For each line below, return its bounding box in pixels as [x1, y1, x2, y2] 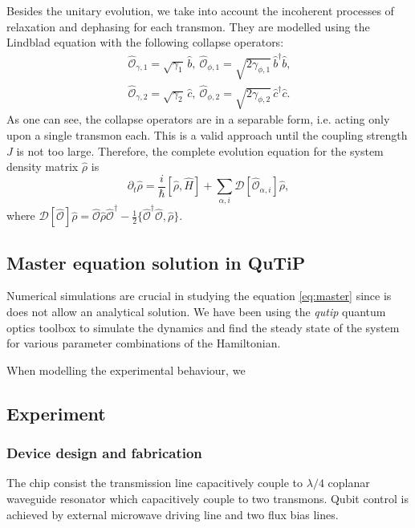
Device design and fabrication [6, 443, 202, 463]
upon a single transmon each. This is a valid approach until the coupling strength [6, 126, 408, 143]
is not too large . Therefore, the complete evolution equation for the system [16, 142, 384, 159]
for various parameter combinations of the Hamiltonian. [6, 335, 281, 351]
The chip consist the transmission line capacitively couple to [6, 474, 303, 491]
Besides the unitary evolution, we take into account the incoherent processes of [6, 2, 394, 18]
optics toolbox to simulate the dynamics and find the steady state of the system [6, 319, 400, 335]
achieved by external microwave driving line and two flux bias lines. [6, 506, 339, 522]
